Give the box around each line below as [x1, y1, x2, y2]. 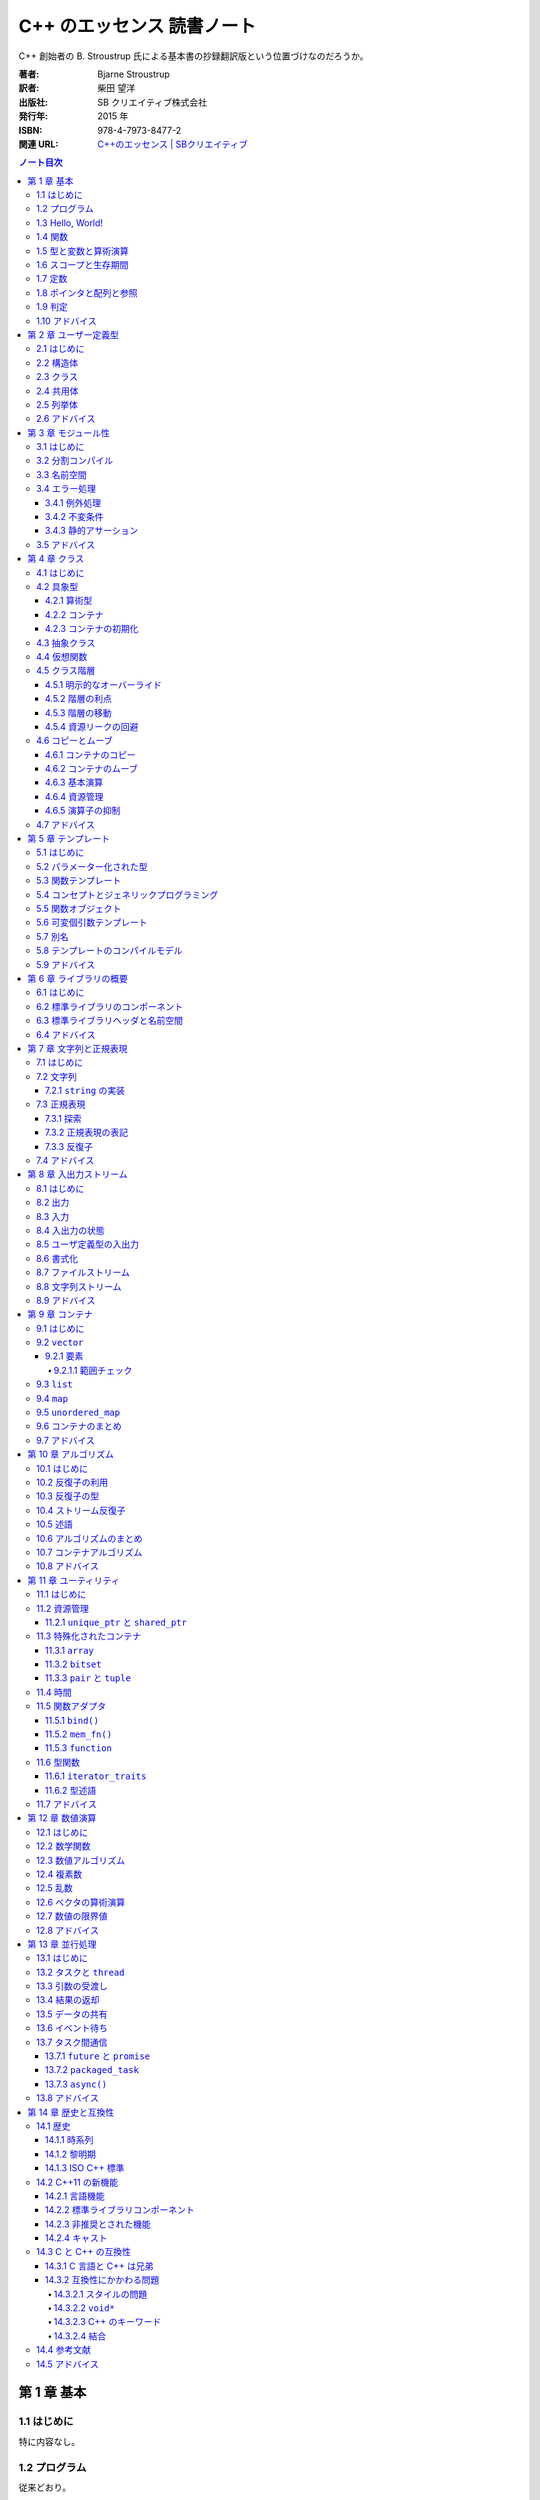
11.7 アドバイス [36, 1798, 97, 1810]
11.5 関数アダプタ [36, 1700, 107, 1712]
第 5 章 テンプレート [27, 833, 110, 845]
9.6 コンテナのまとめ [36, 1420, 122, 1432]
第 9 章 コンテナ [27, 1308, 94, 1320]
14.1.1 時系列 [45, 2134, 94, 2146]
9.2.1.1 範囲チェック [53, 1364, 133, 1376]
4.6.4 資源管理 [45, 790, 104, 802]
